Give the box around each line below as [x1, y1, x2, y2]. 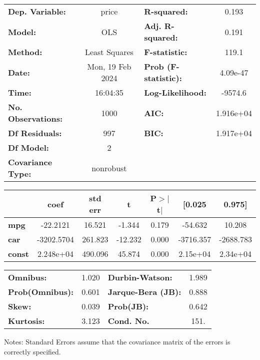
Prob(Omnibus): [8, 286, 74, 297]
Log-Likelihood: [144, 87, 206, 98]
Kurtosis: [8, 315, 45, 326]
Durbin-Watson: [107, 271, 172, 283]
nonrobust [91, 162, 127, 174]
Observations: [8, 113, 63, 124]
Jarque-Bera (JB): [107, 286, 181, 297]
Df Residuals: [8, 127, 62, 139]
